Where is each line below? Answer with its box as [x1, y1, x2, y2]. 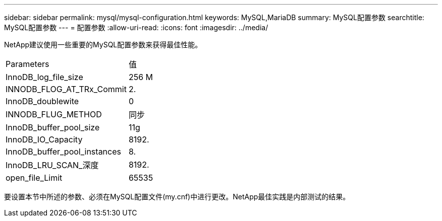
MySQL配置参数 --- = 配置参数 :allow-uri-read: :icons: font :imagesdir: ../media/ [4, 23, 268, 32]
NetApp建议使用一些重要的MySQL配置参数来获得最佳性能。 [4, 40, 202, 49]
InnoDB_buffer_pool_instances [6, 146, 121, 157]
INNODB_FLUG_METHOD [6, 109, 102, 119]
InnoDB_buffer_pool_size [6, 122, 100, 132]
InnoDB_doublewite [6, 96, 79, 106]
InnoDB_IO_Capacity [6, 134, 83, 144]
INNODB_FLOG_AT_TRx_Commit [6, 84, 127, 94]
